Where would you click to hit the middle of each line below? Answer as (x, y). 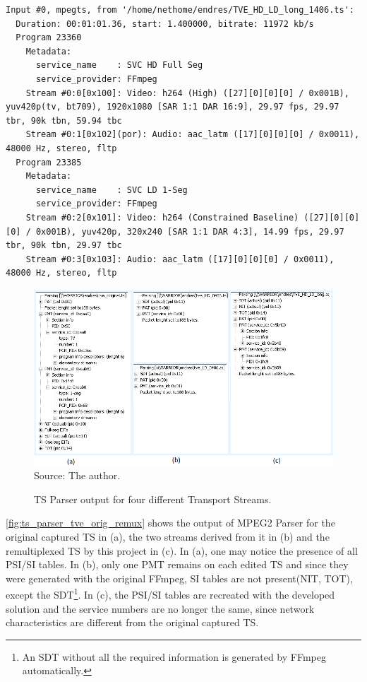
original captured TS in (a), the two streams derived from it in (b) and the (168, 536)
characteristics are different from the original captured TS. (132, 622)
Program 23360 (49, 38)
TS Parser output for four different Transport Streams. (153, 499)
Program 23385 (49, 162)
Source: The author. (77, 475)
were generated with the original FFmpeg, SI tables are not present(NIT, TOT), (179, 578)
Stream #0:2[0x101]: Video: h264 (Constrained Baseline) (162, 217)
